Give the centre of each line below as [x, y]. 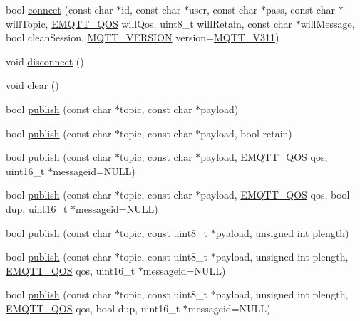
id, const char [151, 9]
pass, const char [300, 9]
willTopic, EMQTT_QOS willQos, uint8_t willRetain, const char [149, 23]
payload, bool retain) [246, 133]
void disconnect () [45, 61]
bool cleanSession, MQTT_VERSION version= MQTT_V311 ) [143, 37]
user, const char [223, 9]
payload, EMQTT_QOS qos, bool [275, 195]
